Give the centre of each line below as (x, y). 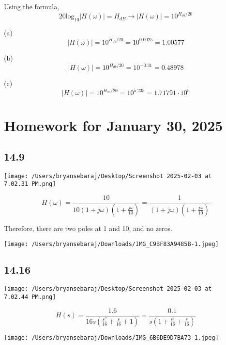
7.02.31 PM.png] (30, 184)
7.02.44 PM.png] (30, 297)
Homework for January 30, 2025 (113, 125)
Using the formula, (32, 6)
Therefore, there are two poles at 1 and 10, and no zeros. (88, 228)
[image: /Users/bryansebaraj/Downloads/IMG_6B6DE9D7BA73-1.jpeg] (111, 337)
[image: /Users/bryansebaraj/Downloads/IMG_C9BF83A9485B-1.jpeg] (111, 244)
